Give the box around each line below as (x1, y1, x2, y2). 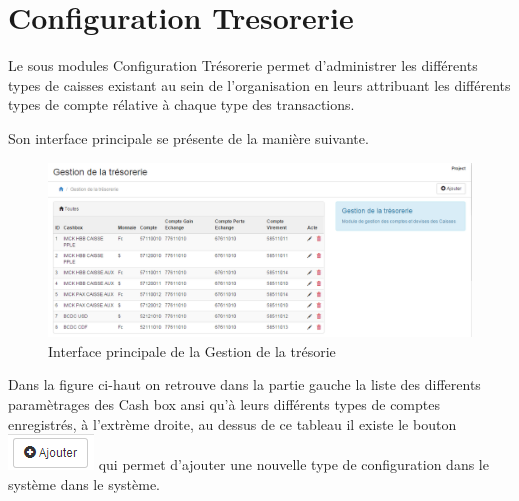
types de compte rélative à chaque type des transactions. (8, 94, 355, 115)
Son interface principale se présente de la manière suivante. (8, 127, 369, 148)
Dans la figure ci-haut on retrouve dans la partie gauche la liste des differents (8, 374, 481, 395)
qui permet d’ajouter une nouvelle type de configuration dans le (98, 454, 489, 475)
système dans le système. (8, 473, 160, 494)
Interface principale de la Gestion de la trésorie (48, 340, 336, 361)
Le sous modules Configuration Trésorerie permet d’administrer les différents (8, 55, 478, 76)
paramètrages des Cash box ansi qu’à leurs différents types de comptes (8, 394, 440, 415)
